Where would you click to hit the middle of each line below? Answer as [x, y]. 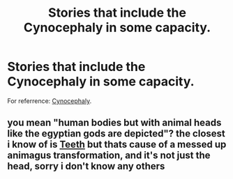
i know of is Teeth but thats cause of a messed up [117, 145]
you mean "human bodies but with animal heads [114, 123]
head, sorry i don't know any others [86, 166]
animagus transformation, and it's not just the [109, 156]
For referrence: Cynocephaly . [50, 101]
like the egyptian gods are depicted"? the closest [116, 134]
